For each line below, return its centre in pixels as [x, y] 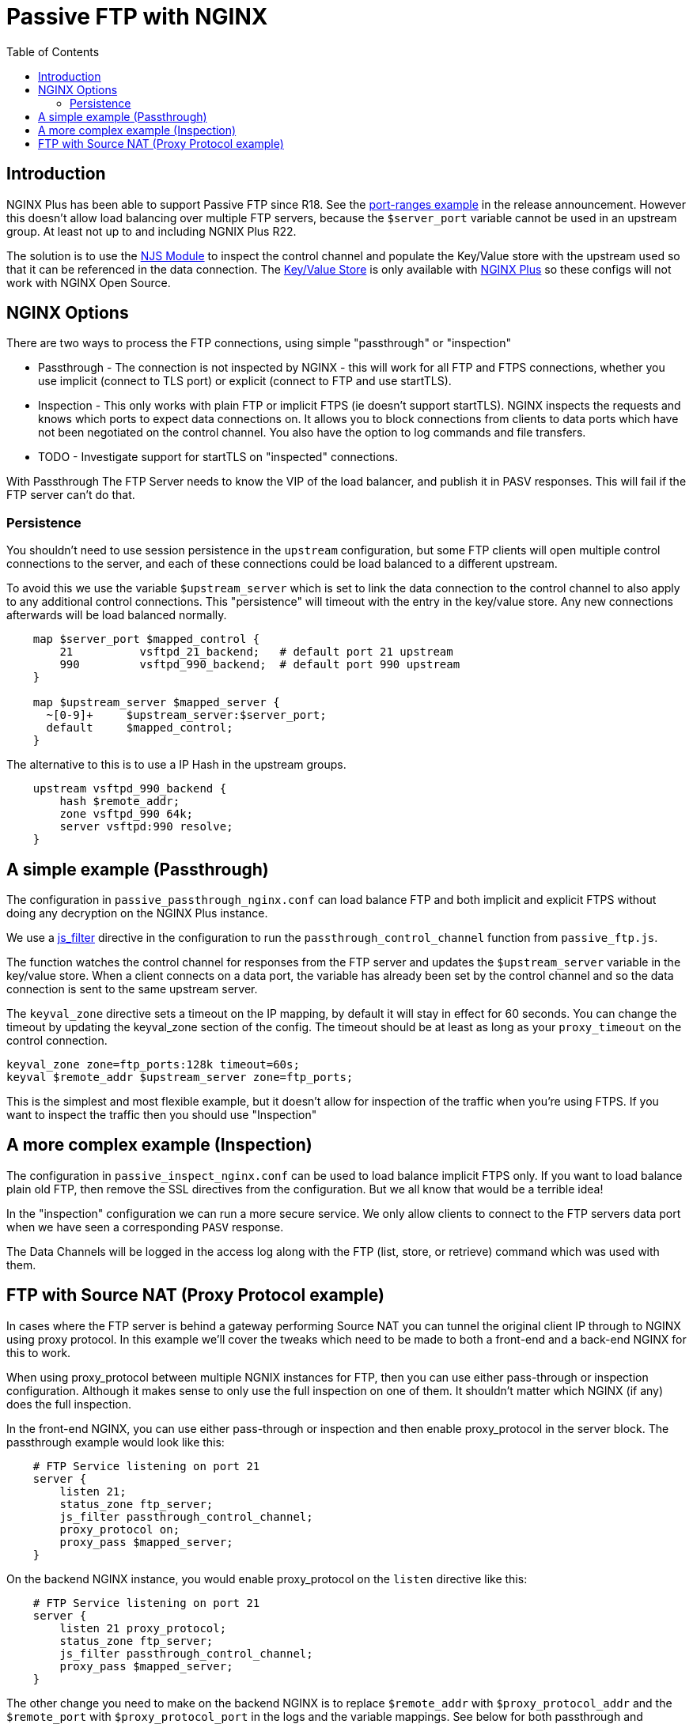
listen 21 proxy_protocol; [143, 1628]
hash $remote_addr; [120, 802]
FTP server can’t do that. [71, 495]
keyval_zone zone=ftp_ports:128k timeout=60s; [153, 1065]
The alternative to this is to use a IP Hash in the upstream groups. [176, 765]
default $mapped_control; [140, 728]
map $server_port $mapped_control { [146, 639]
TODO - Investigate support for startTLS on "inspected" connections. [218, 457]
